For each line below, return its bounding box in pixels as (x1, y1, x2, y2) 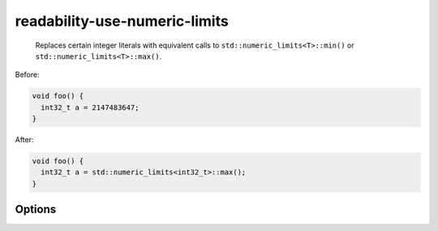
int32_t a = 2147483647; (41, 103, 140, 112)
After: (15, 135, 34, 145)
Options (15, 203, 57, 216)
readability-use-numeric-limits (15, 12, 229, 30)
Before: (15, 69, 40, 80)
